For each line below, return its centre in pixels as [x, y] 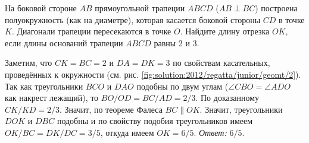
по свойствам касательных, [221, 63]
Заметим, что [29, 63]
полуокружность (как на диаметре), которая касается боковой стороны [133, 19]
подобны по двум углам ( [182, 86]
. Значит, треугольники [241, 109]
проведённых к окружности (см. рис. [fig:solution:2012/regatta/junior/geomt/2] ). [153, 74]
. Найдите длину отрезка [225, 31]
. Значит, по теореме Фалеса [111, 109]
